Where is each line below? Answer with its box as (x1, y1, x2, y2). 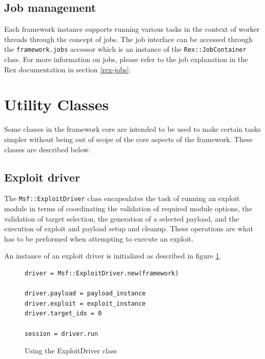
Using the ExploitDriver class (25, 345, 117, 356)
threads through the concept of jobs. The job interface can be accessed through (4, 33, 253, 44)
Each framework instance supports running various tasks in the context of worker (4, 24, 260, 34)
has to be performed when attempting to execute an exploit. (4, 233, 194, 244)
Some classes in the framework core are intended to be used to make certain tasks (4, 124, 261, 134)
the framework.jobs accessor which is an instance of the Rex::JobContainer (4, 44, 247, 54)
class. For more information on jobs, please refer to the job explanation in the (4, 54, 248, 65)
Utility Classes (4, 94, 109, 115)
